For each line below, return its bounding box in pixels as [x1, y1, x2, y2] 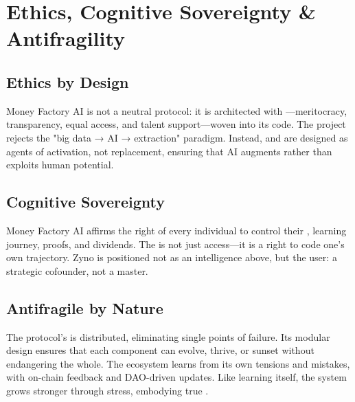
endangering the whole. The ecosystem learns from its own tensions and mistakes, [6, 356, 350, 370]
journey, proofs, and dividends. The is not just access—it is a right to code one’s [6, 236, 345, 251]
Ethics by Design [6, 71, 129, 92]
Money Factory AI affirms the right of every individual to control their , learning [6, 223, 347, 237]
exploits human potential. [6, 157, 114, 172]
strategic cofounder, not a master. [6, 263, 148, 278]
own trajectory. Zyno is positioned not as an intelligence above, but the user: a [6, 250, 337, 265]
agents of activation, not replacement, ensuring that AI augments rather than [6, 144, 332, 158]
